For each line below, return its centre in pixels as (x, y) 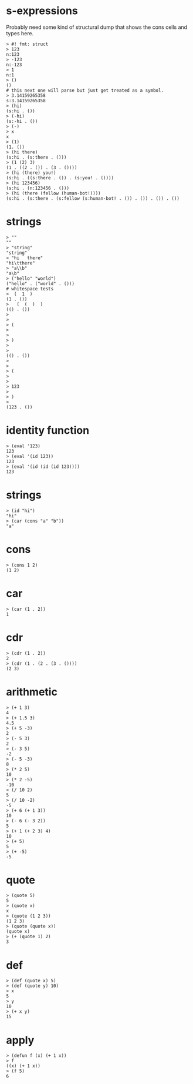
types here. (20, 33)
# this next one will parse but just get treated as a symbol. (85, 90)
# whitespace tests (30, 289)
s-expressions (42, 11)
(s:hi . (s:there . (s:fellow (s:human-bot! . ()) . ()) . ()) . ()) (93, 198)
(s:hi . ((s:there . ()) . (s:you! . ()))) (60, 178)
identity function (48, 431)
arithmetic (32, 692)
